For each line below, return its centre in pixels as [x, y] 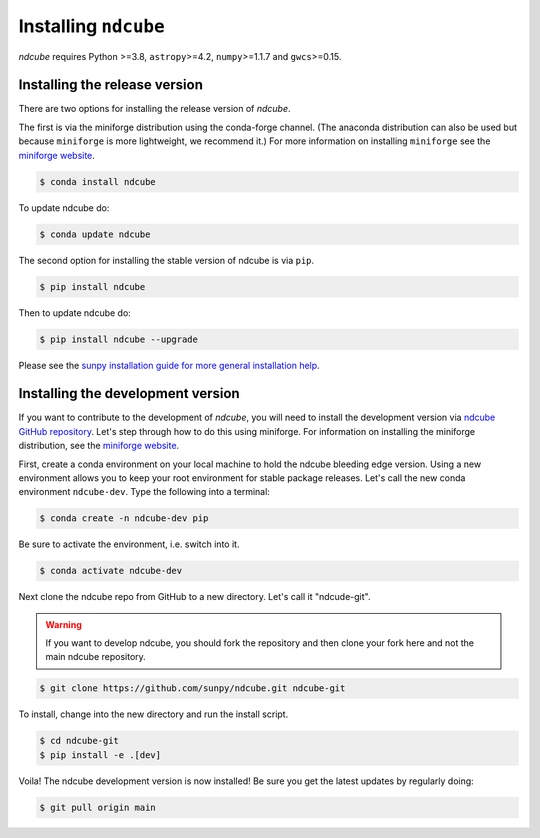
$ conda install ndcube [98, 181]
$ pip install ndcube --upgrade [119, 339]
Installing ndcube [91, 26]
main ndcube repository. [96, 657]
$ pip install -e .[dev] [100, 754]
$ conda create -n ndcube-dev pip [124, 518]
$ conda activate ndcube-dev [111, 571]
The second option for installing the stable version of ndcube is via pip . [166, 260]
